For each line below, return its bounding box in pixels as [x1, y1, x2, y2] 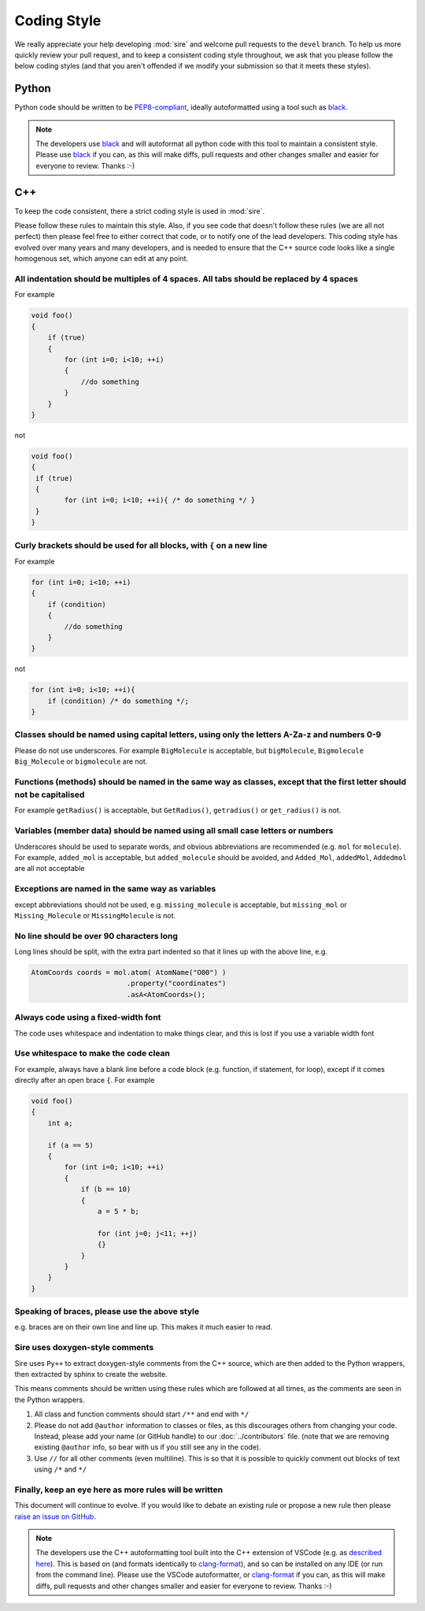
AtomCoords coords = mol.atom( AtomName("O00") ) [31, 968, 227, 977]
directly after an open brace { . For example [14, 1076, 155, 1085]
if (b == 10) [80, 1185, 131, 1194]
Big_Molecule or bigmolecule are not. [14, 757, 148, 766]
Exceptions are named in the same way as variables [14, 884, 216, 895]
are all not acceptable [14, 864, 85, 873]
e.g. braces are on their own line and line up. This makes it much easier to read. [14, 1323, 273, 1332]
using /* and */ [34, 1464, 87, 1474]
